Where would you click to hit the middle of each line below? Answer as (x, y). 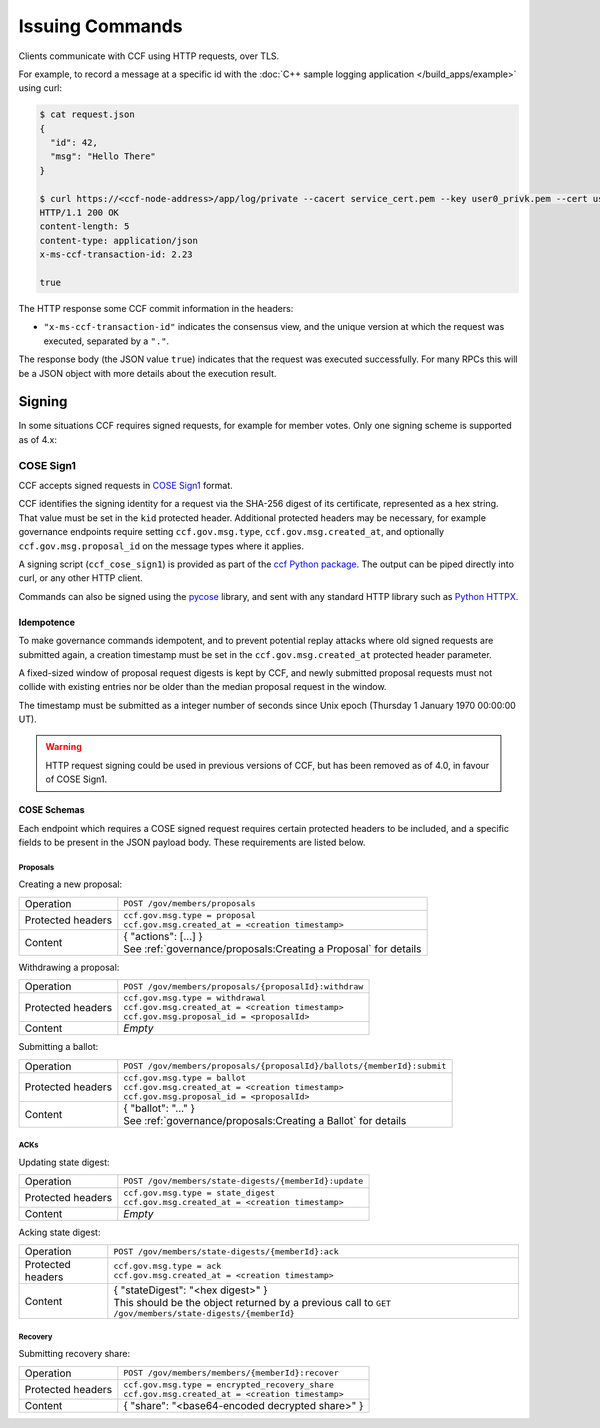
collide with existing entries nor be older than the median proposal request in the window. (202, 687)
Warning (63, 747)
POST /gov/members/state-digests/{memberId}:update (243, 1181)
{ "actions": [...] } (163, 936)
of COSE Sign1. (76, 779)
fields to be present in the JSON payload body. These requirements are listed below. (192, 842)
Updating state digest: (64, 1162)
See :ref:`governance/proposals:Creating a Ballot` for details (265, 1120)
